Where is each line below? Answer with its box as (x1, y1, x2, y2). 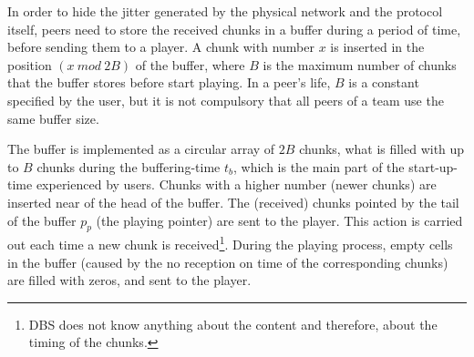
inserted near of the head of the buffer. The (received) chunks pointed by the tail (7, 192, 459, 211)
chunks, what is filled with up (299, 139, 465, 158)
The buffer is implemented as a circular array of (7, 139, 275, 158)
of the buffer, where (135, 55, 245, 74)
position (7, 55, 52, 74)
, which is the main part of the (233, 157, 405, 176)
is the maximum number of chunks (263, 55, 457, 74)
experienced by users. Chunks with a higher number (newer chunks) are (36, 175, 437, 194)
